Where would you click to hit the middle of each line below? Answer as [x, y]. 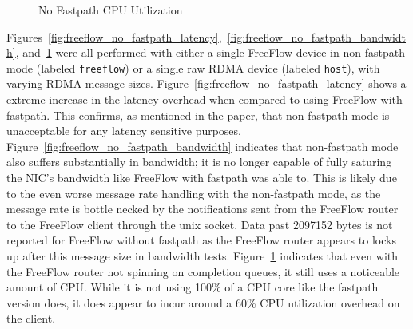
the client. [31, 318]
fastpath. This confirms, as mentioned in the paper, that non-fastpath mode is [198, 115]
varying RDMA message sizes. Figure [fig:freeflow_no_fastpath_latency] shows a [206, 83]
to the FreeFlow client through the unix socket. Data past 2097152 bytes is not [200, 224]
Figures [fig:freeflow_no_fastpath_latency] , [114, 36]
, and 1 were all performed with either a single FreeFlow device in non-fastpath [210, 52]
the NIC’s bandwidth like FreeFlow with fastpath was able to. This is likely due [202, 177]
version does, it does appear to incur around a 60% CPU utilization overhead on [203, 302]
